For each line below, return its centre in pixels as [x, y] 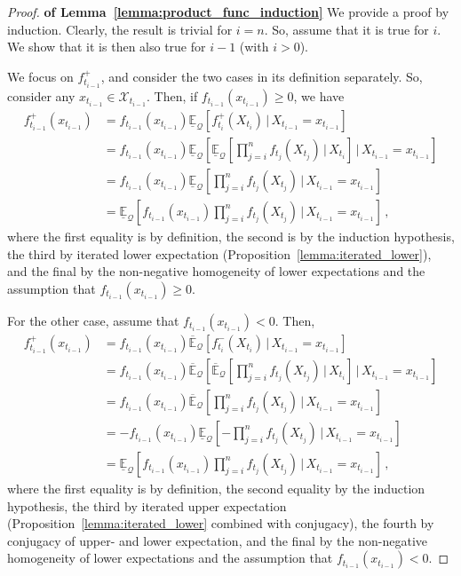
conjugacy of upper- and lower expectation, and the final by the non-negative [218, 540]
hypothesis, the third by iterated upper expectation [147, 505]
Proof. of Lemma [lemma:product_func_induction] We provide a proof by [228, 12]
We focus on [40, 76]
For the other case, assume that [93, 320]
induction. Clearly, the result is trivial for [120, 29]
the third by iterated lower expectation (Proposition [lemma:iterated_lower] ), [219, 253]
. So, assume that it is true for [346, 29]
